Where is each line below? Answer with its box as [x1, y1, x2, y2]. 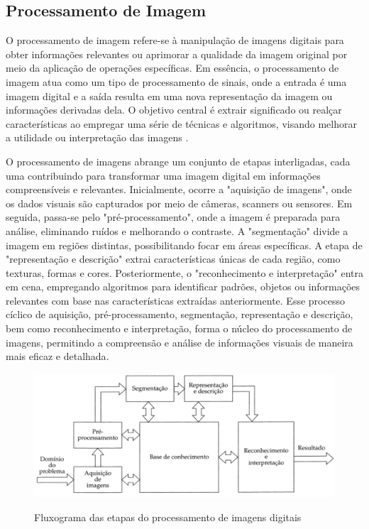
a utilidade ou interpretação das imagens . [6, 130, 189, 145]
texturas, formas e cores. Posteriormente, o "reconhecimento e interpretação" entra [6, 265, 363, 280]
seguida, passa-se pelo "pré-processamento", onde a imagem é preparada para [6, 209, 341, 224]
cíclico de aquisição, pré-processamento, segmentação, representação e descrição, [6, 307, 353, 322]
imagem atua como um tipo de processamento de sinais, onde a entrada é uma [6, 74, 347, 89]
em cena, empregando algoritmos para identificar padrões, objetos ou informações [6, 279, 360, 294]
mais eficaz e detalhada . [6, 349, 109, 364]
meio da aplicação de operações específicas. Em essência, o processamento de [6, 60, 339, 75]
